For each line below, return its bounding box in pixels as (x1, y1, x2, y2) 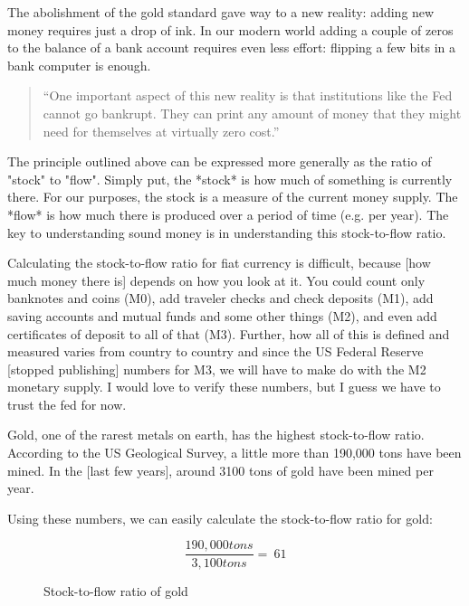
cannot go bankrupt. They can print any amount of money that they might (43, 103, 462, 122)
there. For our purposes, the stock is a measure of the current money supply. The (7, 187, 458, 206)
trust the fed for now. (7, 394, 127, 413)
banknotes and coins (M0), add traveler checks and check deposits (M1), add (7, 289, 434, 308)
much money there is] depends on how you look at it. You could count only (7, 270, 426, 289)
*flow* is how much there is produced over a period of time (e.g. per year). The (7, 204, 449, 223)
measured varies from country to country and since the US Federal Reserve (7, 342, 424, 361)
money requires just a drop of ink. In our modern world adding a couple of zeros (7, 20, 454, 39)
